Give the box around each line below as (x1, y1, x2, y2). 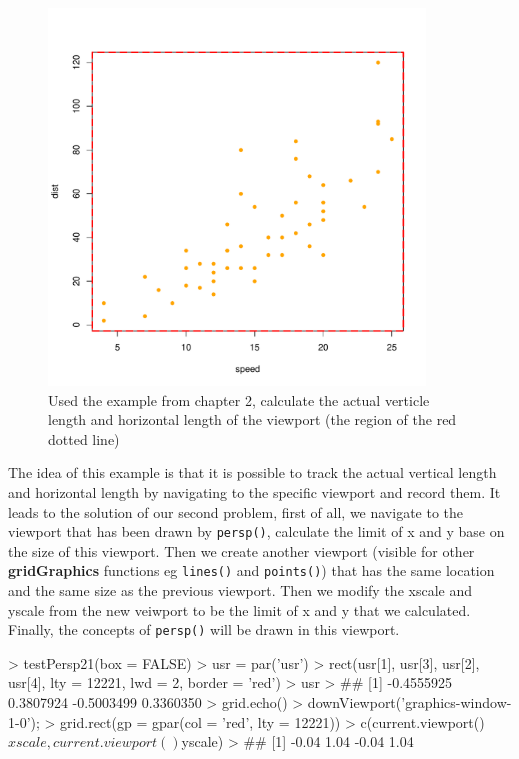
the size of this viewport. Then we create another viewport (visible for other (8, 540, 475, 561)
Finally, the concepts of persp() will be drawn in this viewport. (8, 619, 400, 640)
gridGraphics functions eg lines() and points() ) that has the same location (8, 560, 495, 581)
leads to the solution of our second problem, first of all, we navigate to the (8, 501, 464, 522)
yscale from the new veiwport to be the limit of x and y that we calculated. (8, 599, 471, 620)
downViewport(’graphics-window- (307, 692, 512, 713)
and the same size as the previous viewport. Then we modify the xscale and (8, 580, 472, 600)
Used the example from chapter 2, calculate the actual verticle (48, 389, 430, 410)
